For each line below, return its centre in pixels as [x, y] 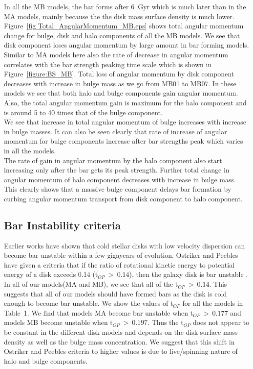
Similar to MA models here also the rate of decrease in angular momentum [116, 54]
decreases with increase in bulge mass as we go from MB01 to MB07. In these [120, 83]
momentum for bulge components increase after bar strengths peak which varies [124, 141]
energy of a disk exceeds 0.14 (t [51, 274]
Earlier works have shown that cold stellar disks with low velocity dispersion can [125, 245]
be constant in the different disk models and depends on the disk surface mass [121, 332]
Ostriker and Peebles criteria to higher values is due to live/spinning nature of [121, 351]
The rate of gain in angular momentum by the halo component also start [113, 160]
